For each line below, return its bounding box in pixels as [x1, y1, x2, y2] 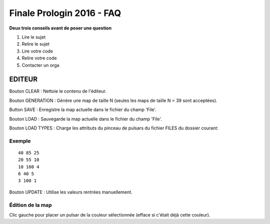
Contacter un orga [21, 62, 59, 68]
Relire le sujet [21, 41, 50, 47]
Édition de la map [9, 201, 52, 208]
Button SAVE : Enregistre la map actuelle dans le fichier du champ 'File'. [9, 106, 157, 112]
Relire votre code [21, 55, 57, 61]
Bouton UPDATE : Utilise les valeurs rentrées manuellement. [9, 189, 132, 195]
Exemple [9, 137, 31, 144]
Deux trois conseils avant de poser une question [9, 25, 112, 31]
